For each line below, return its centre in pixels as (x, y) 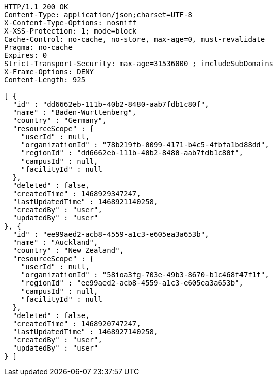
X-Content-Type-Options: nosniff (71, 23)
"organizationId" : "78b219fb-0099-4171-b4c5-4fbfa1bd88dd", (145, 145)
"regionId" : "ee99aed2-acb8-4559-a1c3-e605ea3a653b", (132, 283)
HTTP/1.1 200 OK (36, 7)
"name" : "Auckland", (55, 242)
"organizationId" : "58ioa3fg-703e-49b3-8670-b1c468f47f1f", (145, 275)
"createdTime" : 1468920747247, (77, 324)
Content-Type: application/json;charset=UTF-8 (98, 15)
